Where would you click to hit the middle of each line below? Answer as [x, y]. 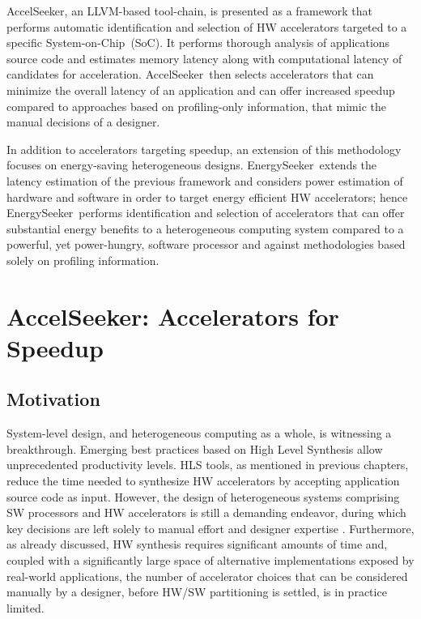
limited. [26, 607]
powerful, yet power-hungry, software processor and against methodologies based [206, 244]
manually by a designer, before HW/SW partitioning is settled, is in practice [197, 592]
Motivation [53, 399]
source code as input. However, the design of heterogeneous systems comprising [203, 496]
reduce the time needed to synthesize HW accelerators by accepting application [203, 481]
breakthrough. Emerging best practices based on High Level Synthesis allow [195, 448]
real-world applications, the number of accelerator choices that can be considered [207, 576]
